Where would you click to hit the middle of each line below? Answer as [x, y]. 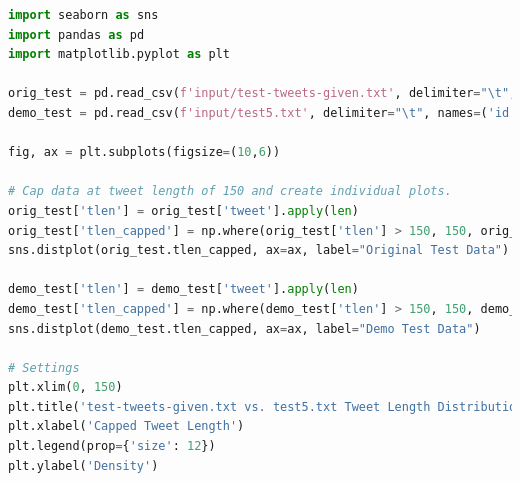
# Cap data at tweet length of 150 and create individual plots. [230, 191]
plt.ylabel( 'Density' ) [83, 465]
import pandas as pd [76, 34]
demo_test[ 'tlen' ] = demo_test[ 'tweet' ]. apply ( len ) [183, 289]
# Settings [44, 367]
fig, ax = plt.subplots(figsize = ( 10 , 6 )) [144, 152]
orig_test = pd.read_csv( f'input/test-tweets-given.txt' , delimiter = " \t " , [262, 93]
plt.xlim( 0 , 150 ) [65, 387]
